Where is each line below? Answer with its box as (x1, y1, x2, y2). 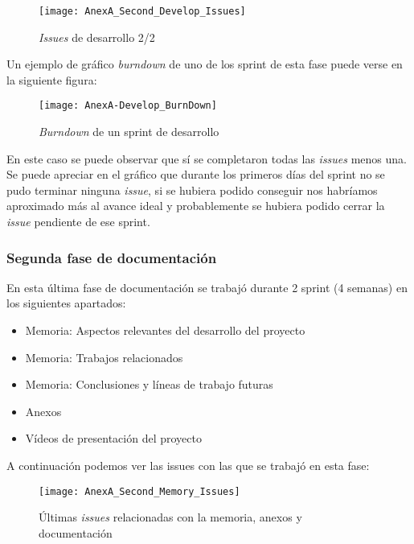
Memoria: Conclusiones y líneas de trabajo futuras (25, 376, 273, 393)
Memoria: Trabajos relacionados (25, 348, 183, 365)
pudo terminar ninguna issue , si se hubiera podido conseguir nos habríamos (6, 181, 378, 198)
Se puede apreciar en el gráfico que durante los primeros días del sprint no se (6, 166, 385, 183)
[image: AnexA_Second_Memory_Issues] (39, 485, 240, 497)
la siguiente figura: (6, 71, 97, 88)
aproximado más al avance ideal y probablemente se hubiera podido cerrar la (6, 197, 385, 214)
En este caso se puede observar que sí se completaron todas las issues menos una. (6, 150, 407, 167)
